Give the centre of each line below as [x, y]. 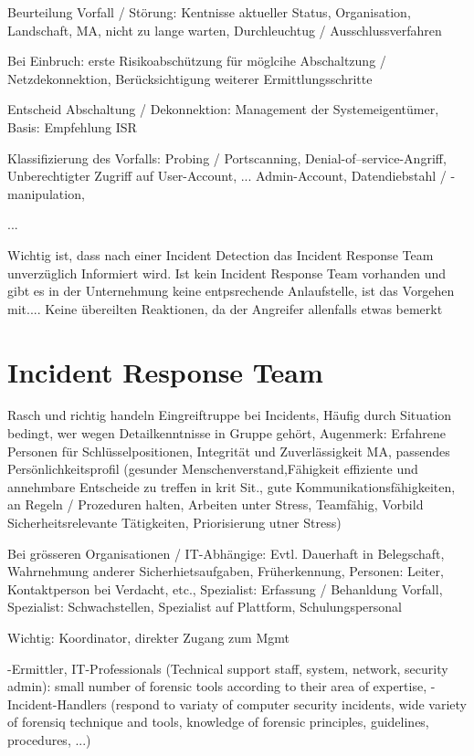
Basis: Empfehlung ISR [72, 126]
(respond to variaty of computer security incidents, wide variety [289, 703]
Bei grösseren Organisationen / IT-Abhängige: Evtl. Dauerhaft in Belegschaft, [226, 553]
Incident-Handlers [57, 703]
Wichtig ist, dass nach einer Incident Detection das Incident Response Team [221, 254]
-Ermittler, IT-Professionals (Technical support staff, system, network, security [228, 668]
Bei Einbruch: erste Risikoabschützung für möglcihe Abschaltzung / [197, 61]
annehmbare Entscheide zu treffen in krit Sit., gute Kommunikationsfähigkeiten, [232, 486]
